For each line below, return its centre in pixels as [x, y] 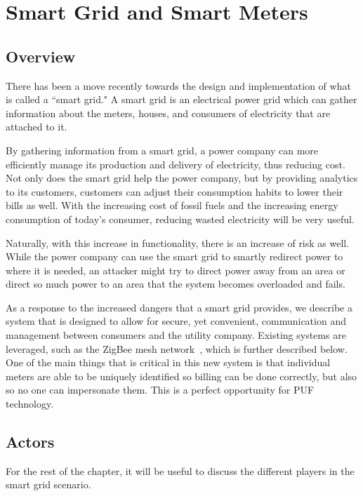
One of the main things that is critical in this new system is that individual [168, 362]
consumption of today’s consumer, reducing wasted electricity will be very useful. [180, 219]
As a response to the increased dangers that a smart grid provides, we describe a [179, 307]
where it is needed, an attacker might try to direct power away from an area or [176, 270]
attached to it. [37, 127]
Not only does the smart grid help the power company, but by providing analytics [182, 178]
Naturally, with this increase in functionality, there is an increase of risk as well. [178, 242]
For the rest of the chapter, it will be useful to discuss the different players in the [180, 470]
